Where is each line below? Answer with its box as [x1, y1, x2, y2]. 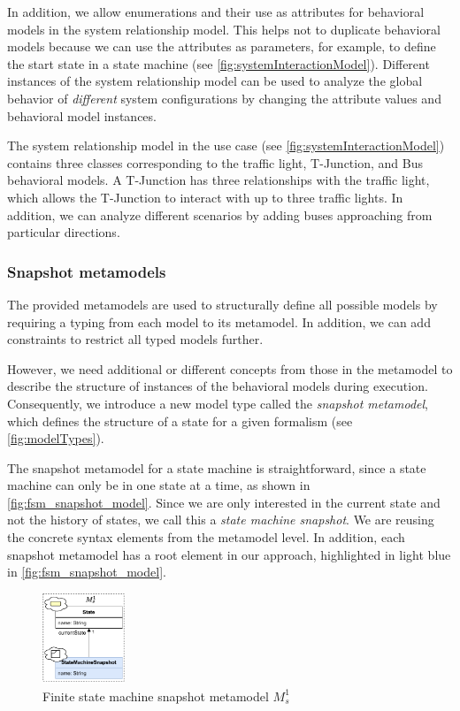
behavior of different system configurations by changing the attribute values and [7, 88, 441, 107]
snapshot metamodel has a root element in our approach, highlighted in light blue [7, 545, 451, 563]
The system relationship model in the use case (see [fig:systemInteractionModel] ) [7, 136, 445, 155]
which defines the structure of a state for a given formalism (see [7, 411, 353, 430]
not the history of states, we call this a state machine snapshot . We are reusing [7, 510, 434, 529]
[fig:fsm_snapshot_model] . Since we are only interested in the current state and [7, 493, 441, 511]
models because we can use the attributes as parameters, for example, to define [7, 37, 436, 56]
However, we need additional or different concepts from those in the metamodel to [7, 359, 453, 378]
